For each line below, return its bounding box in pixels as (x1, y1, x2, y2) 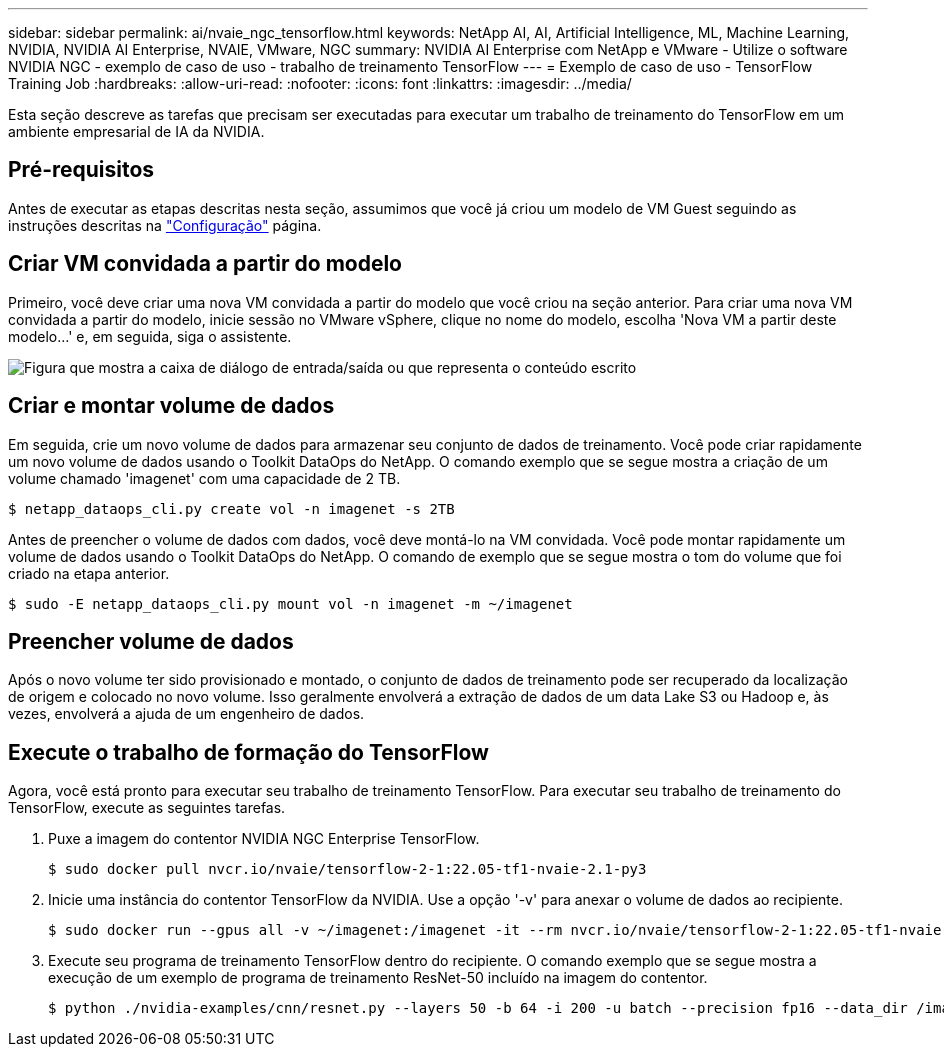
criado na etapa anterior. (8, 564, 170, 582)
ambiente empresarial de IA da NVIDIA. (8, 123, 265, 140)
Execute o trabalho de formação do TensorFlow (8, 739, 489, 765)
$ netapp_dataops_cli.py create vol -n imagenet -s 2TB (8, 500, 455, 517)
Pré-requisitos (8, 157, 155, 183)
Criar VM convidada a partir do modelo (8, 251, 402, 277)
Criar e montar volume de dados (8, 393, 335, 419)
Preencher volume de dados (8, 628, 294, 654)
